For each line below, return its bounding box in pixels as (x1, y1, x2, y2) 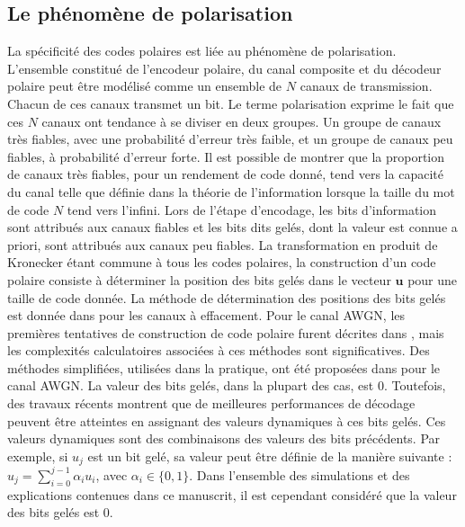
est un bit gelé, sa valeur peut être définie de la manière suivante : (87, 446, 452, 465)
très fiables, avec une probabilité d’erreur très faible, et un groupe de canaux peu (7, 130, 453, 148)
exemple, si (7, 446, 68, 465)
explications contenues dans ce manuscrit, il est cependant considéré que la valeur (7, 485, 457, 504)
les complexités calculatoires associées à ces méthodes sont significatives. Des (7, 341, 430, 360)
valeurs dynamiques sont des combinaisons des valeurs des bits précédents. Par (7, 429, 441, 448)
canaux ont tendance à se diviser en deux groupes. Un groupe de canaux (41, 112, 442, 130)
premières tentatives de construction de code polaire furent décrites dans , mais (7, 323, 444, 342)
